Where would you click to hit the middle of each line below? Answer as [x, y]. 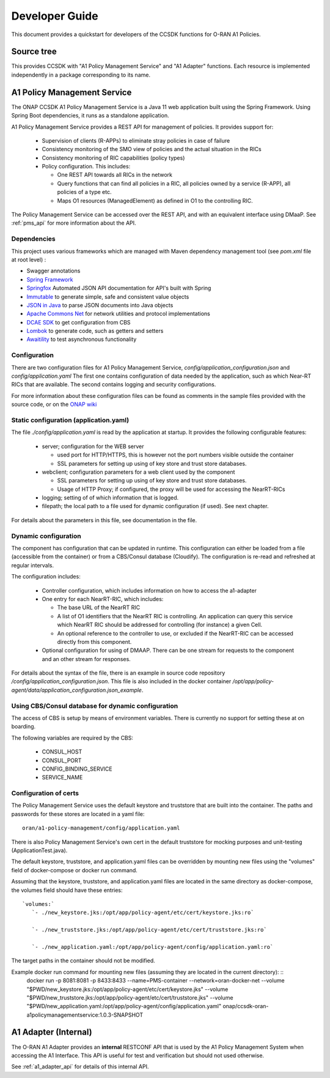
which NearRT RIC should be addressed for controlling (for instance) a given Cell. [160, 625]
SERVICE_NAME [62, 777]
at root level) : [29, 260]
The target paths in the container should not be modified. [83, 960]
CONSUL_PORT [62, 760]
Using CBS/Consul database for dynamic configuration [95, 706]
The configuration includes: [46, 577]
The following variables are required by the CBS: [72, 738]
